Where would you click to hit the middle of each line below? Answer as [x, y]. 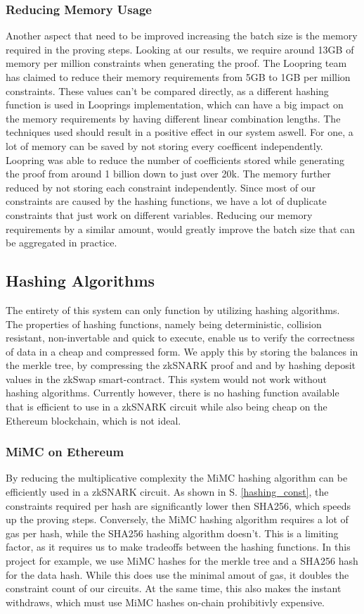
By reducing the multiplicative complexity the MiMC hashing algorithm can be [177, 478]
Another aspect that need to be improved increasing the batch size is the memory [182, 36]
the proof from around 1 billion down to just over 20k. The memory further [168, 174]
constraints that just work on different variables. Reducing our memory [159, 214]
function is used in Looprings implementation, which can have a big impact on [175, 105]
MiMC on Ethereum [65, 452]
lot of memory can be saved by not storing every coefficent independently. [164, 145]
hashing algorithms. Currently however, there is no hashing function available [173, 393]
